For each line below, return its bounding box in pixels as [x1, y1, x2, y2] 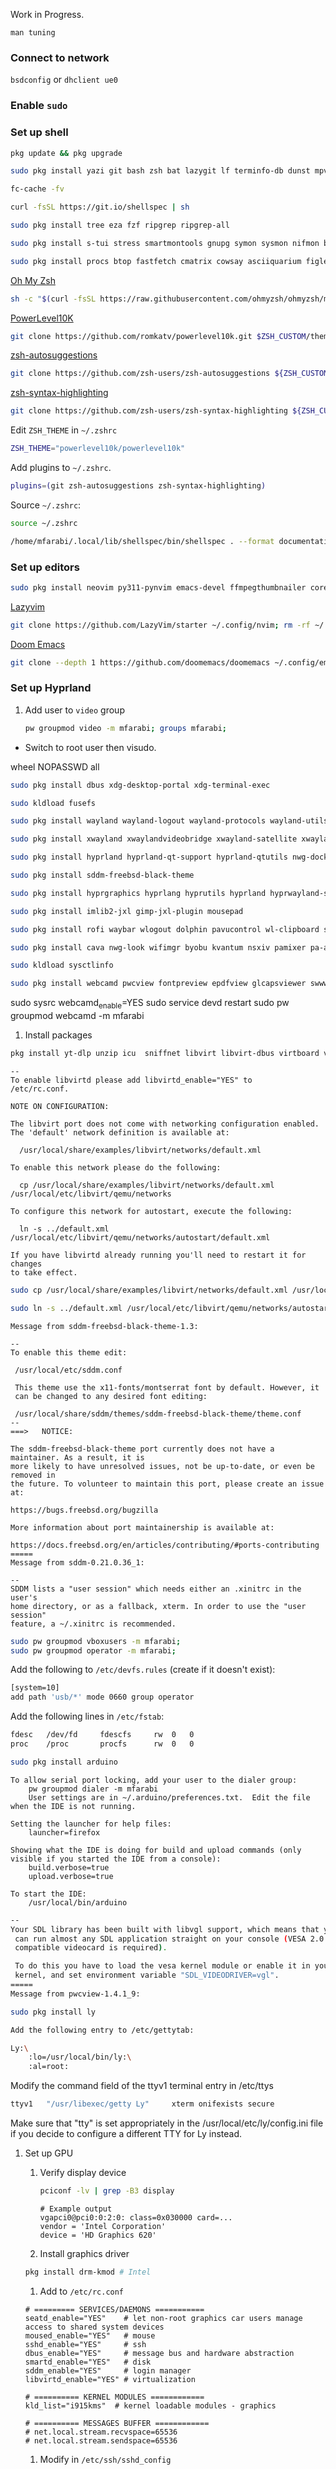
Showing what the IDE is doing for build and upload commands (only [10, 1845, 302, 1855]
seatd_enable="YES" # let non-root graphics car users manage [24, 2313, 303, 2323]
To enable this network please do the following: [10, 1162, 222, 1173]
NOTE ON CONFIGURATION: [10, 1101, 110, 1111]
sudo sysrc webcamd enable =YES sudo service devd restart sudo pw [10, 997, 290, 1011]
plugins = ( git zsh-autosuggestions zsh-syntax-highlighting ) [10, 481, 267, 491]
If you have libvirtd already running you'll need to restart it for [10, 1250, 307, 1260]
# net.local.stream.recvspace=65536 [24, 2427, 178, 2437]
